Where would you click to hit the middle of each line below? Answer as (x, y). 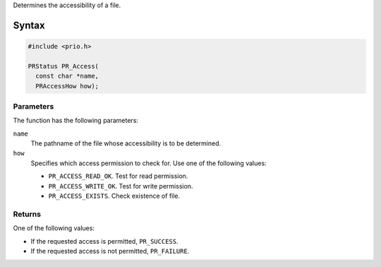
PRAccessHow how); (67, 86)
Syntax (29, 25)
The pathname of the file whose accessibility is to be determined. (126, 143)
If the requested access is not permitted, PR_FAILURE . (110, 251)
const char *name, (67, 76)
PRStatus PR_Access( (63, 66)
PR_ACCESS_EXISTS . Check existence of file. (114, 196)
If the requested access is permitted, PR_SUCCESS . (104, 241)
